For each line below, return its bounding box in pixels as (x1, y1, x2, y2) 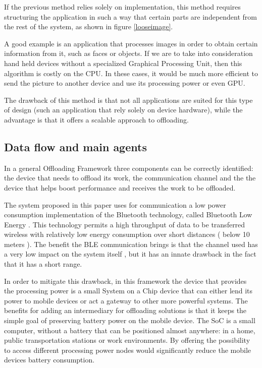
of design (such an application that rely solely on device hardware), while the (4, 104, 243, 115)
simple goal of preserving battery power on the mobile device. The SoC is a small (4, 315, 255, 326)
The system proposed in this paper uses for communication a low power (4, 199, 226, 210)
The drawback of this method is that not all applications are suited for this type (4, 94, 253, 105)
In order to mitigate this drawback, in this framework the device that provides (4, 275, 247, 286)
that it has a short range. (4, 259, 82, 269)
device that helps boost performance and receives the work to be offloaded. (4, 182, 236, 193)
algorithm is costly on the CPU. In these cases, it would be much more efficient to (4, 68, 258, 78)
